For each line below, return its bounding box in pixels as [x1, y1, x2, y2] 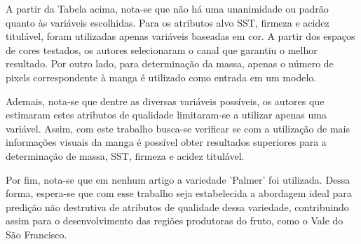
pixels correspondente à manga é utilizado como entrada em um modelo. [6, 69, 317, 84]
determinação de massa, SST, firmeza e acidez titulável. [6, 148, 245, 163]
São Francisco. [6, 226, 67, 241]
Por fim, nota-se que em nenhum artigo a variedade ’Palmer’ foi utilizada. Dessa [6, 172, 350, 187]
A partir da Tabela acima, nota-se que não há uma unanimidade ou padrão [6, 1, 329, 15]
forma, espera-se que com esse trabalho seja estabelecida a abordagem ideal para [6, 186, 352, 201]
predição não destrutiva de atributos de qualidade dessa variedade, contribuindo [6, 199, 349, 214]
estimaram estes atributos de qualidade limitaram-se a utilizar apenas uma [6, 107, 327, 122]
